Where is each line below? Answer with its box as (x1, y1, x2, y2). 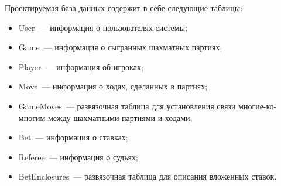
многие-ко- (238, 99, 277, 112)
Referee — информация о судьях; (18, 150, 138, 163)
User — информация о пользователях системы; (18, 21, 187, 33)
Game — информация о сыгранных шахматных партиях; (18, 41, 222, 53)
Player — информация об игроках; (18, 60, 143, 73)
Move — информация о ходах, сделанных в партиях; (18, 80, 208, 92)
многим (18, 111, 46, 123)
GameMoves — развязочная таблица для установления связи (18, 99, 236, 112)
